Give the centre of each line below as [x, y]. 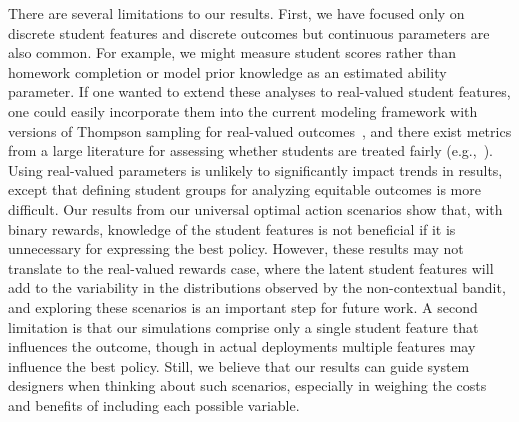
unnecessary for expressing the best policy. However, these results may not [236, 248]
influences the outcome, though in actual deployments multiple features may [242, 346]
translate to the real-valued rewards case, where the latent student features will [251, 267]
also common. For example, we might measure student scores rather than [232, 52]
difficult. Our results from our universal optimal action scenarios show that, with [255, 208]
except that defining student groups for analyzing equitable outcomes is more [244, 189]
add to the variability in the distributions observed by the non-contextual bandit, [257, 287]
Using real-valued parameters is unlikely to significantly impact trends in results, [255, 169]
